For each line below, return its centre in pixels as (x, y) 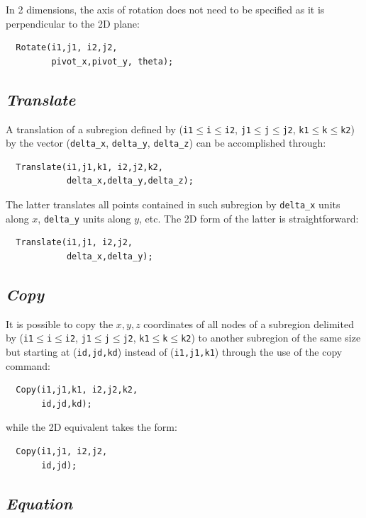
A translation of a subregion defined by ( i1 (100, 129)
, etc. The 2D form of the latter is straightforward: (249, 218)
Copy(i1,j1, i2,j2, (62, 452)
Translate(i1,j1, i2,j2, (74, 243)
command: (28, 365)
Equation (39, 503)
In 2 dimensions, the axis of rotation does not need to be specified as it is (165, 9)
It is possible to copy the (60, 323)
